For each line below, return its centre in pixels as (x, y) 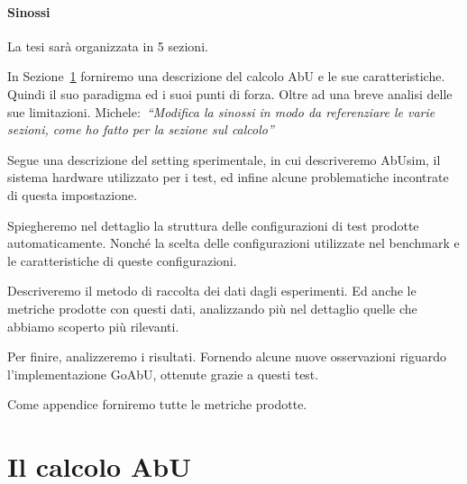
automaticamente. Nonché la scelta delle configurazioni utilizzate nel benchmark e (233, 243)
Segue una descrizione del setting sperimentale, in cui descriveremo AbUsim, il (224, 159)
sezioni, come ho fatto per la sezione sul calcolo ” (141, 129)
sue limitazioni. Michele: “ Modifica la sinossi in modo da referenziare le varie (221, 111)
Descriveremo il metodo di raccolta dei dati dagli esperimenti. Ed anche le (212, 291)
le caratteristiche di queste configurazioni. (122, 260)
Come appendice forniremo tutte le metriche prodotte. (157, 404)
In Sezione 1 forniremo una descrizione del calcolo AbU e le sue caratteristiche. (226, 76)
